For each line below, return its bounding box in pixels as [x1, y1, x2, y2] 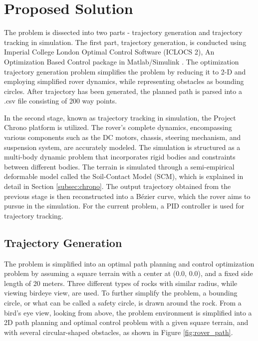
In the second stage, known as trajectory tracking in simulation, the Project [4, 112, 236, 122]
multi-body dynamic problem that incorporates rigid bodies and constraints [4, 151, 236, 162]
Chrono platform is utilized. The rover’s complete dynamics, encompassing [4, 122, 232, 132]
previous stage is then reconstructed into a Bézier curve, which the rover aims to [4, 190, 251, 201]
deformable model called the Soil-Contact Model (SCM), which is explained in [4, 171, 244, 181]
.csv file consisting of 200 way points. [4, 95, 117, 106]
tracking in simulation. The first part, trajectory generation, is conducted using [4, 36, 247, 47]
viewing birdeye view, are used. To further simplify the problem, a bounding [4, 287, 238, 298]
